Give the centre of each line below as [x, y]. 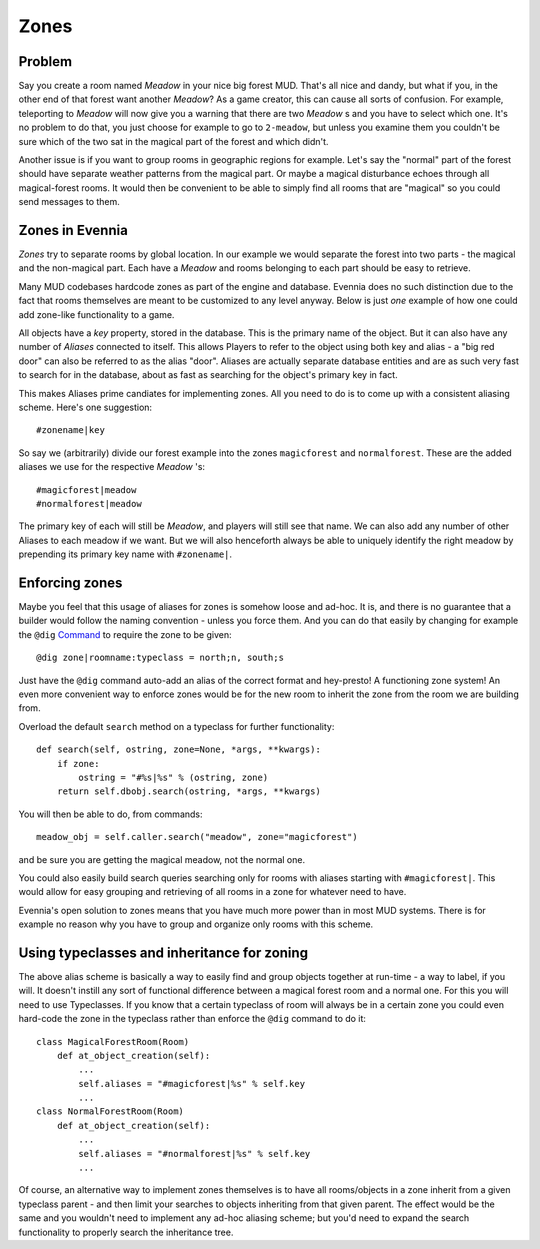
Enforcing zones [70, 582]
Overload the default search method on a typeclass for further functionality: [176, 726]
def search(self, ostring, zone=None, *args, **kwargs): [179, 749]
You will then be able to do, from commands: [111, 814]
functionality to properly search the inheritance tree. [126, 1232]
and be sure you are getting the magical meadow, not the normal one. [161, 859]
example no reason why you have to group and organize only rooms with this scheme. [196, 924]
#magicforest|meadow [86, 489]
